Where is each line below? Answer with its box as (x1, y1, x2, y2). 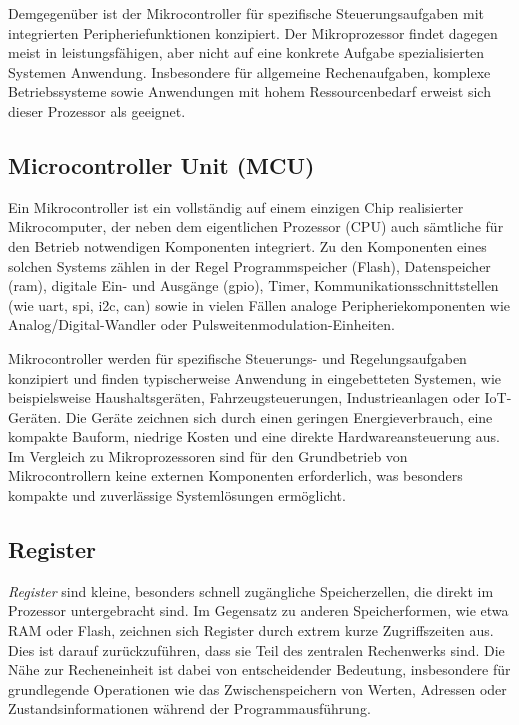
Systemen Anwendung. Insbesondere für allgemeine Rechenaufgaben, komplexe (8, 61, 491, 82)
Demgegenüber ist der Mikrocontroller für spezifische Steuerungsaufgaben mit (8, 3, 485, 23)
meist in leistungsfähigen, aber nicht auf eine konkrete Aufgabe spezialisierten (8, 42, 485, 63)
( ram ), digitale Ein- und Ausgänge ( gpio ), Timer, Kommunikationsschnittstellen (8, 275, 499, 296)
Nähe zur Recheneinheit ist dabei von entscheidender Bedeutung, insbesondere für (8, 659, 511, 680)
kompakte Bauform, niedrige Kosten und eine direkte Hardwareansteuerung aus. (8, 426, 500, 447)
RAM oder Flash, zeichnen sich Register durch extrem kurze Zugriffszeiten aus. (8, 620, 494, 641)
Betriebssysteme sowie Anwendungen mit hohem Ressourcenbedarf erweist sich (8, 81, 491, 102)
